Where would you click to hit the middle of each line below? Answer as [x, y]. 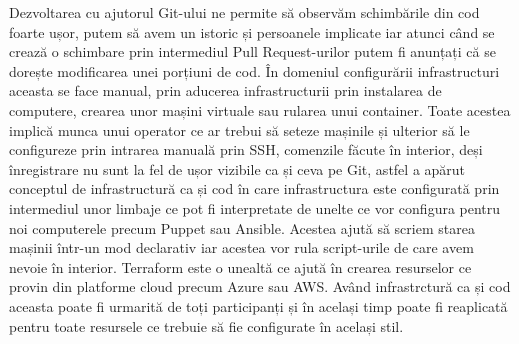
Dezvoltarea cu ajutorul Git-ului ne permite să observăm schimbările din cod [244, 12]
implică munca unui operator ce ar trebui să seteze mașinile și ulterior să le [239, 129]
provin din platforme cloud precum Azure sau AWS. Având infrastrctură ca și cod [260, 286]
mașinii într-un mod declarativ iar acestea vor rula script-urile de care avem [241, 247]
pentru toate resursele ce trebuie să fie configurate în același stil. [206, 325]
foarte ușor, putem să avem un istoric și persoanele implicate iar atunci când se [252, 31]
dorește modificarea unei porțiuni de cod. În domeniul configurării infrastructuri [254, 70]
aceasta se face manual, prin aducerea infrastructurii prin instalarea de [225, 90]
